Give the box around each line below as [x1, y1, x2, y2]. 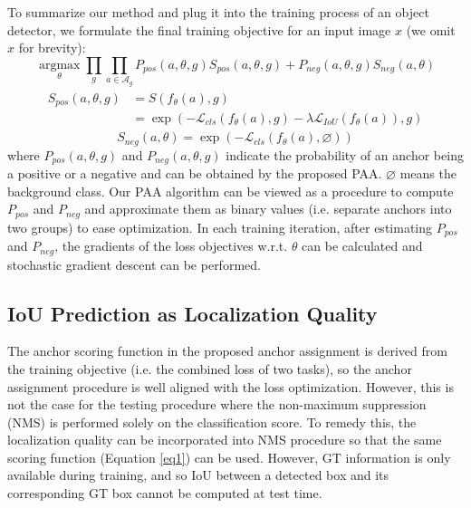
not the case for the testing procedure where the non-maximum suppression [7, 395, 427, 414]
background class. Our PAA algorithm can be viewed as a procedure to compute [7, 181, 454, 200]
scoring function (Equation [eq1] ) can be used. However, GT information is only [7, 447, 451, 466]
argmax [38, 58, 81, 72]
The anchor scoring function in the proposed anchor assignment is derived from [7, 341, 447, 360]
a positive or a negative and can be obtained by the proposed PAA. [7, 163, 382, 182]
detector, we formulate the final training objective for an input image [7, 20, 391, 39]
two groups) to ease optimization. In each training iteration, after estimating [7, 217, 432, 236]
